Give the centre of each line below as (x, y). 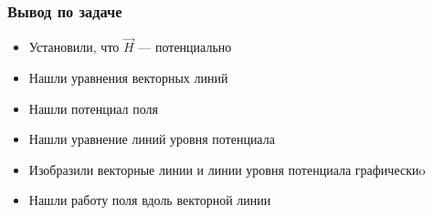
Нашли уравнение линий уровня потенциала (152, 139)
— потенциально (185, 47)
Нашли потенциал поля (93, 108)
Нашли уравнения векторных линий (128, 78)
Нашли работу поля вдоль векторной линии (150, 200)
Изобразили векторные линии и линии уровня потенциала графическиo (227, 169)
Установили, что (74, 47)
